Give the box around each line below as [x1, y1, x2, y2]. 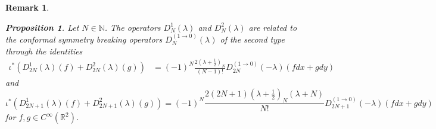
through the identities [5, 44, 83, 57]
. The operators [104, 21, 161, 33]
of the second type [220, 33, 285, 45]
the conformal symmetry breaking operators [5, 33, 163, 45]
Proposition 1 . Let [5, 21, 79, 33]
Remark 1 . [5, 1, 49, 13]
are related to [248, 21, 297, 33]
